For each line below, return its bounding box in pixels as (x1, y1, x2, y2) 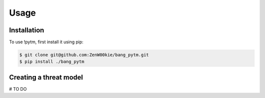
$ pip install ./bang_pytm (19, 59, 84, 65)
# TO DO (9, 86, 27, 92)
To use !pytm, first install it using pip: (9, 39, 83, 45)
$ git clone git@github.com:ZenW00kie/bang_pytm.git (19, 52, 149, 58)
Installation (9, 26, 44, 34)
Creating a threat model (9, 73, 83, 81)
